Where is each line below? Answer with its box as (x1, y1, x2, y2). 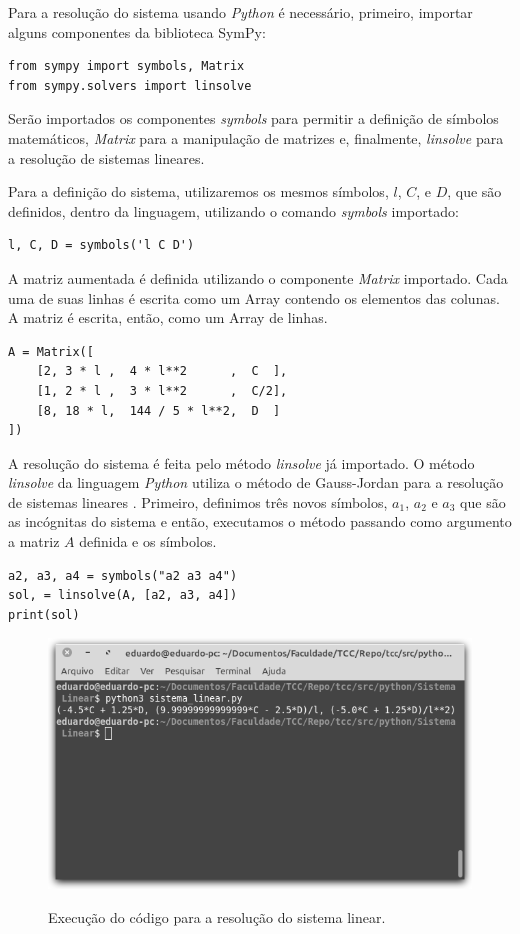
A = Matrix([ (8, 344, 94, 359)
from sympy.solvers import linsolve (8, 78, 252, 93)
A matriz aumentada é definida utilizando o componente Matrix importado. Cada (8, 267, 508, 288)
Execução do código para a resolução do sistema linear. (48, 907, 386, 927)
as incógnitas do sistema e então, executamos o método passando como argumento (8, 511, 512, 532)
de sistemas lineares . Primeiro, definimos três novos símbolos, (8, 491, 388, 512)
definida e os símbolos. (79, 531, 217, 552)
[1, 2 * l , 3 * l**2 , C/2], (36, 383, 288, 398)
